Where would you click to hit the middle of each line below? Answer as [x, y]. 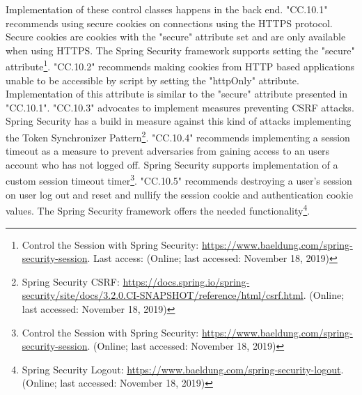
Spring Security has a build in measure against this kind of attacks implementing [179, 121]
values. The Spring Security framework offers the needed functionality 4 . [158, 209]
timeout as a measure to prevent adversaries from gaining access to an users [168, 151]
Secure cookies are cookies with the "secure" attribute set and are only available [176, 37]
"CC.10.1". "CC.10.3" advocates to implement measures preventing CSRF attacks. [180, 107]
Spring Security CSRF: [71, 281]
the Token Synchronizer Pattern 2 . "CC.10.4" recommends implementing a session [178, 136]
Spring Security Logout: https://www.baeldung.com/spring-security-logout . [183, 369]
